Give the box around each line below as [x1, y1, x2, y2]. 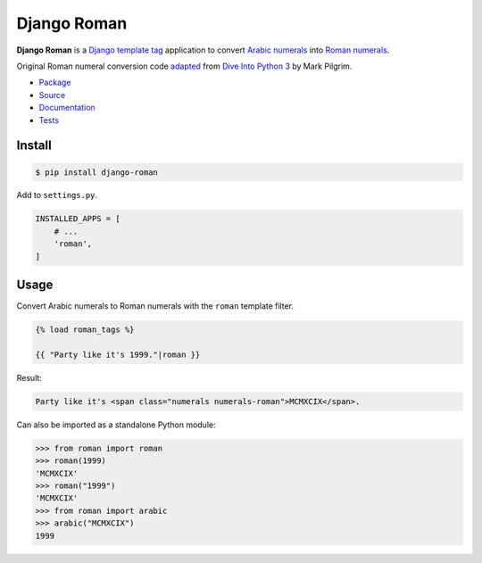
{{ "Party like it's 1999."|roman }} [35, 349, 201, 360]
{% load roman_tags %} [35, 325, 135, 335]
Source [38, 89, 66, 100]
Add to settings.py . [16, 190, 98, 201]
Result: [16, 372, 42, 383]
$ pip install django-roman [35, 167, 158, 178]
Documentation [38, 103, 96, 113]
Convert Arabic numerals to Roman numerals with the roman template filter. [16, 301, 295, 311]
